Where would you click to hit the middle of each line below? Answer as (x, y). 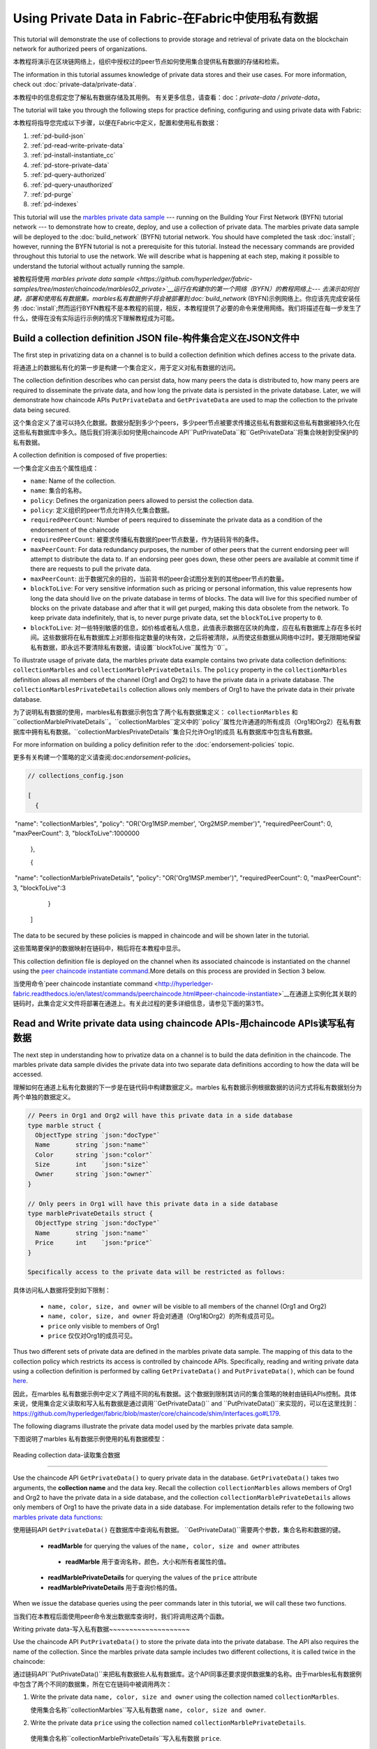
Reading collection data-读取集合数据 (67, 1454)
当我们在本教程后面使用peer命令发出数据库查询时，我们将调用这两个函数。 (120, 1616)
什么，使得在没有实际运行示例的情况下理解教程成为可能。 (95, 318)
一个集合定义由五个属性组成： (56, 468)
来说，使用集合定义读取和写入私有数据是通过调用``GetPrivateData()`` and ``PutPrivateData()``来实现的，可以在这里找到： (186, 1403)
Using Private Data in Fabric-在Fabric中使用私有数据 (165, 18)
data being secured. (42, 410)
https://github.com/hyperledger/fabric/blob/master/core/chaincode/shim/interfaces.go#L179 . (147, 1413)
